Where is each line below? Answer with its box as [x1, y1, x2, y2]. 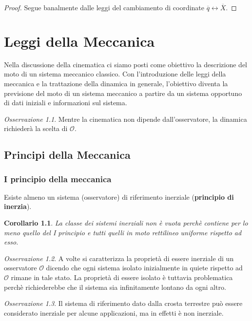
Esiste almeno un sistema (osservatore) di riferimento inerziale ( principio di [4, 191, 234, 202]
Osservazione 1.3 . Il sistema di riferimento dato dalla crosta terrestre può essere [4, 298, 243, 308]
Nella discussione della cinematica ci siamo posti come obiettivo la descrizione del [4, 59, 247, 69]
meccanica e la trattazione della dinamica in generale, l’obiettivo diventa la [4, 78, 228, 88]
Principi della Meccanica [4, 147, 131, 162]
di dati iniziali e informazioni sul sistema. [4, 97, 127, 108]
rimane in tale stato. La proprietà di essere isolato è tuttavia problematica [11, 272, 233, 283]
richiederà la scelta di [4, 123, 68, 133]
